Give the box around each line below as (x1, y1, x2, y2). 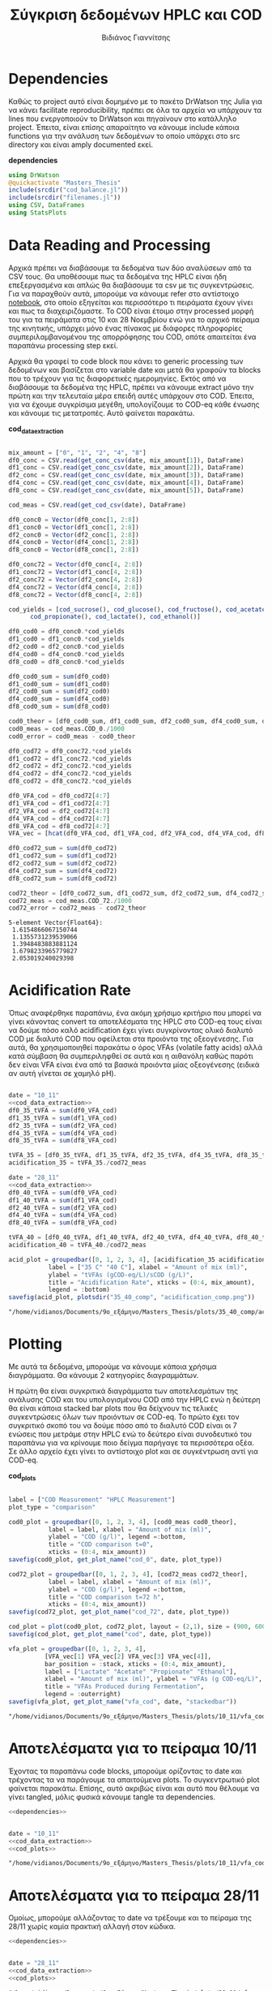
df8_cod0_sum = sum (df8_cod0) (8, 702, 111, 711)
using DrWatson (8, 171, 60, 179)
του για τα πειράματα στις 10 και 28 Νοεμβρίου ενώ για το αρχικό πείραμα (8, 314, 261, 324)
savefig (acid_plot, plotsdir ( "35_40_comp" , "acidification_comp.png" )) (8, 1294, 255, 1302)
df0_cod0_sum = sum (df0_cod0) (8, 672, 111, 680)
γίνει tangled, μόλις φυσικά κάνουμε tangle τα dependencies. (8, 1792, 216, 1802)
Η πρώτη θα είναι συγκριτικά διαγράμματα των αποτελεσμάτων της (8, 1386, 239, 1396)
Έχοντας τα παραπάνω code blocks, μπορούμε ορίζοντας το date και (8, 1766, 242, 1776)
